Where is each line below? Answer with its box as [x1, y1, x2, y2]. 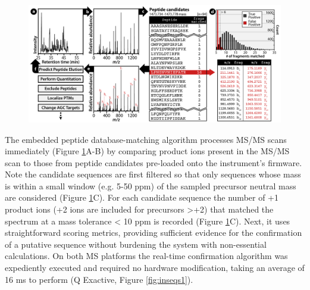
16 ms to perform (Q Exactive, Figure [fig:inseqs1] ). [5, 273, 193, 285]
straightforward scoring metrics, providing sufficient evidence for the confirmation [5, 226, 302, 239]
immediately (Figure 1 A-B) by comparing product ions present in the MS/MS [5, 145, 290, 157]
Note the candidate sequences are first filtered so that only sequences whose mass [5, 168, 301, 180]
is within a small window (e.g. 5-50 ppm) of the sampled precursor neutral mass [5, 179, 296, 192]
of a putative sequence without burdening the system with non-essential [5, 238, 267, 250]
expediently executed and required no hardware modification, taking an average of [5, 261, 305, 274]
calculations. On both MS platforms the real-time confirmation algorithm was [5, 250, 288, 262]
